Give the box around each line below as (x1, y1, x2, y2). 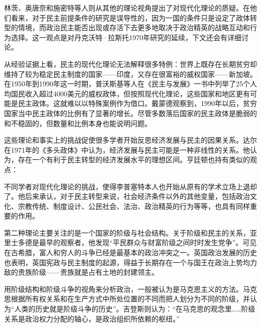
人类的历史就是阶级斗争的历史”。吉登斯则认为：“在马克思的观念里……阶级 (14, 303, 255, 314)
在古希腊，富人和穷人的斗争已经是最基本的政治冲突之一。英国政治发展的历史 (4, 247, 257, 258)
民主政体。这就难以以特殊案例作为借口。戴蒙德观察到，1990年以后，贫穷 (18, 98, 257, 108)
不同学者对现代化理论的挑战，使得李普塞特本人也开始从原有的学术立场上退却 (4, 181, 257, 191)
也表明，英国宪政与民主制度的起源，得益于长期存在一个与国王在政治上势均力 (4, 257, 257, 267)
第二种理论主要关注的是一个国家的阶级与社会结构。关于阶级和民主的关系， (4, 227, 250, 238)
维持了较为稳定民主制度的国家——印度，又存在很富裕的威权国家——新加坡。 (4, 68, 257, 79)
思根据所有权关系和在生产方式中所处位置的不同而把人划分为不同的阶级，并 (4, 293, 250, 304)
